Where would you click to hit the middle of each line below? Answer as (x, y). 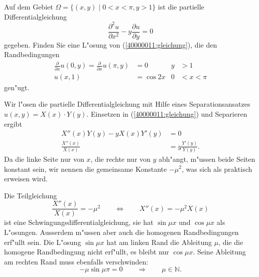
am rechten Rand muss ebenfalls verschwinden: (76, 261)
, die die (231, 242)
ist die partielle (181, 7)
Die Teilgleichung (31, 195)
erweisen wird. (26, 179)
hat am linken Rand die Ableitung (159, 242)
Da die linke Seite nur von (44, 159)
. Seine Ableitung (219, 252)
